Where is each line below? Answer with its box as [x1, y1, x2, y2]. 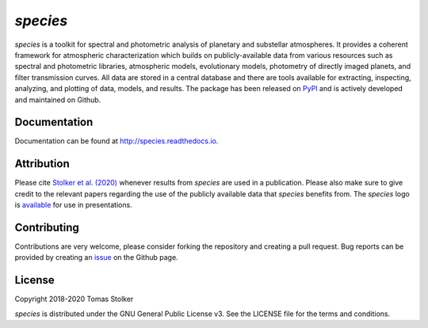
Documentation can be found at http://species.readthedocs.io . [14, 136, 219, 146]
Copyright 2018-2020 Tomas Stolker [14, 294, 134, 304]
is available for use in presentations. [14, 200, 132, 210]
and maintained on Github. [14, 95, 101, 105]
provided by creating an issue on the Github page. [14, 253, 178, 262]
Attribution [14, 157, 71, 170]
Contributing [14, 220, 79, 234]
